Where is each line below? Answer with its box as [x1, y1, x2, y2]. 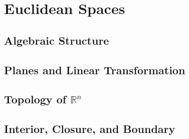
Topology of [4, 91, 67, 107]
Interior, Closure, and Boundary [4, 121, 175, 136]
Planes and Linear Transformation [4, 62, 185, 77]
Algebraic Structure [4, 32, 109, 48]
